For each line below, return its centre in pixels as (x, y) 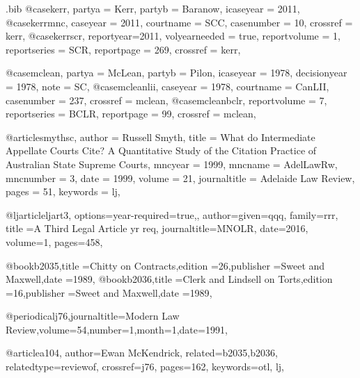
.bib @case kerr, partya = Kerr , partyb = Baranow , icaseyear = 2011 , (153, 8)
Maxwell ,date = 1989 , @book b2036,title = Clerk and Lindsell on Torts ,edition (169, 279)
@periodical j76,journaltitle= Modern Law (93, 316)
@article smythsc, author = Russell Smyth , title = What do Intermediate (161, 137)
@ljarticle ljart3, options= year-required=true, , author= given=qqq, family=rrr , (172, 214)
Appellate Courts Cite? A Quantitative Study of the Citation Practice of (161, 150)
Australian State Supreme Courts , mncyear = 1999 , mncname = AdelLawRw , (172, 164)
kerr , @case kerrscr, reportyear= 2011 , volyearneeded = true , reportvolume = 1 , (173, 36)
